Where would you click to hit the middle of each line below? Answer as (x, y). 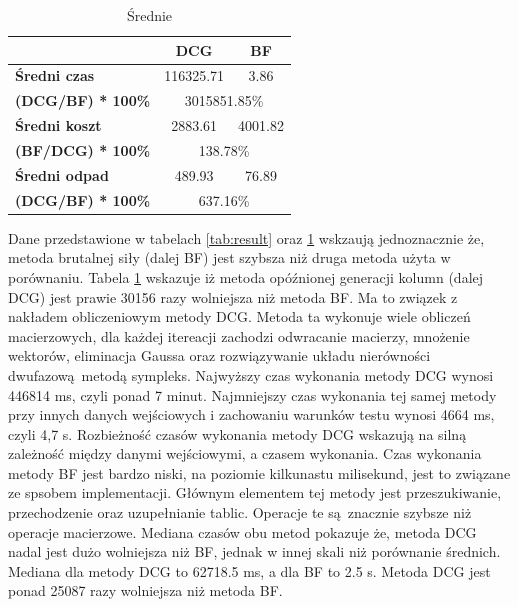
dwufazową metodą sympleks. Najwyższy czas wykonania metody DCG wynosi (251, 374)
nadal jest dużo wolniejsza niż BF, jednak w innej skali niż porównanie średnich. (254, 551)
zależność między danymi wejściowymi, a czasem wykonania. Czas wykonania (245, 453)
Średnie (149, 15)
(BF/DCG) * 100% (83, 149)
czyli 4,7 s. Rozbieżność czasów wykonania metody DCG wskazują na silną (237, 433)
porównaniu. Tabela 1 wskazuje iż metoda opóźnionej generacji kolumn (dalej (246, 276)
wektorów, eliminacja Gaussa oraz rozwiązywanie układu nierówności (219, 355)
